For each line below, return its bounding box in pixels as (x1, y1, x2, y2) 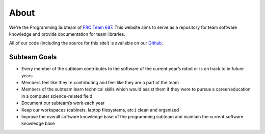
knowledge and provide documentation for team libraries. (9, 31, 125, 37)
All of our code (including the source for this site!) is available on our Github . (9, 40, 163, 46)
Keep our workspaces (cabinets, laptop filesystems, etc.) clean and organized (21, 107, 179, 112)
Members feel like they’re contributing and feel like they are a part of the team (21, 80, 179, 86)
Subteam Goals (9, 53, 57, 61)
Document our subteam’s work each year (21, 100, 105, 106)
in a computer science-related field (21, 93, 93, 99)
